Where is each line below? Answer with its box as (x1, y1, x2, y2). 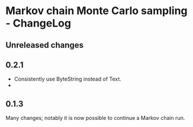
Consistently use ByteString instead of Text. (14, 75, 122, 83)
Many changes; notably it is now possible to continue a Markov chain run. (5, 115, 185, 122)
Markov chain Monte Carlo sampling (5, 4, 188, 18)
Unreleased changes (5, 40, 84, 50)
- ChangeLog (5, 16, 72, 30)
